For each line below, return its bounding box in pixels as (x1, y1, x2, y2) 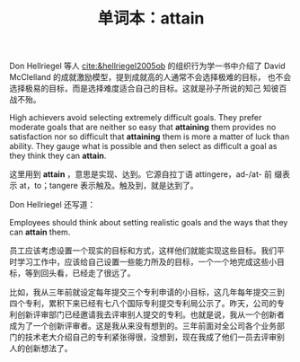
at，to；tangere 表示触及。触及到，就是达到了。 (19, 181, 199, 191)
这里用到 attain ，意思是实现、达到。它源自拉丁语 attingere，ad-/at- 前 (9, 169, 272, 180)
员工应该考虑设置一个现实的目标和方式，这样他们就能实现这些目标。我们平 (9, 245, 285, 256)
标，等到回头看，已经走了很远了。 (9, 268, 136, 278)
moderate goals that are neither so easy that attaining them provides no (9, 122, 277, 133)
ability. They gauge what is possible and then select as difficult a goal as (9, 141, 278, 152)
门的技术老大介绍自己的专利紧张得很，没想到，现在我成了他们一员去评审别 (9, 331, 285, 342)
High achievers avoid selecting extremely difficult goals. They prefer (9, 112, 262, 123)
